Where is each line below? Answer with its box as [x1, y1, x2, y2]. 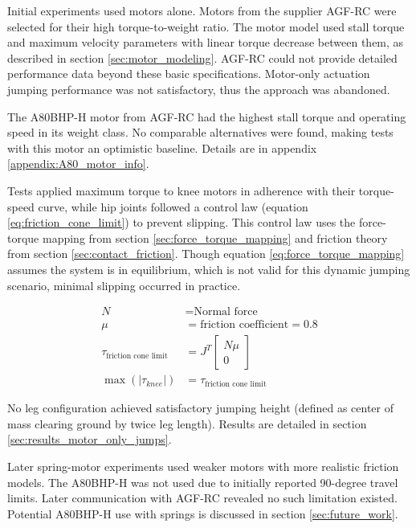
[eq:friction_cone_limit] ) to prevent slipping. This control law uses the [7, 214, 356, 231]
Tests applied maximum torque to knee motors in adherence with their [7, 182, 356, 199]
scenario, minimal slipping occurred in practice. [7, 276, 241, 293]
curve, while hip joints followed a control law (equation [38, 198, 308, 215]
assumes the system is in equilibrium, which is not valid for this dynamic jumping [7, 260, 410, 277]
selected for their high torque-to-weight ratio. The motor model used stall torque [7, 18, 405, 35]
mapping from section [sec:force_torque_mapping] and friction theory [42, 229, 388, 246]
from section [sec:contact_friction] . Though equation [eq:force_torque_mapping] [7, 245, 405, 262]
